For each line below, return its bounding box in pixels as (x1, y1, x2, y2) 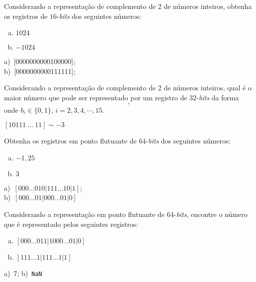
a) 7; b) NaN (4, 268, 42, 279)
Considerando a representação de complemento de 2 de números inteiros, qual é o (4, 82, 252, 93)
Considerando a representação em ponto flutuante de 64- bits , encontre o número (4, 209, 248, 219)
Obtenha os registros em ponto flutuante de (4, 136, 137, 146)
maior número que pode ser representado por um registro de (4, 92, 187, 102)
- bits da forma (196, 92, 239, 102)
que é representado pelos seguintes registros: (4, 218, 138, 229)
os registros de (4, 10, 48, 21)
